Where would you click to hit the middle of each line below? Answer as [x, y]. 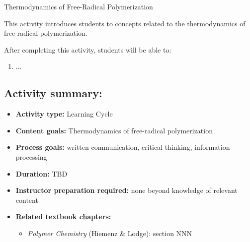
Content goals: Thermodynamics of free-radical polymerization [114, 130]
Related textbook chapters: [63, 216]
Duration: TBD [42, 173]
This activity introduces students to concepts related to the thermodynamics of [125, 23]
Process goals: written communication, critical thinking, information [123, 147]
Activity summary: [53, 93]
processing [31, 156]
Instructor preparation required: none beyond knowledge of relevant [126, 190]
